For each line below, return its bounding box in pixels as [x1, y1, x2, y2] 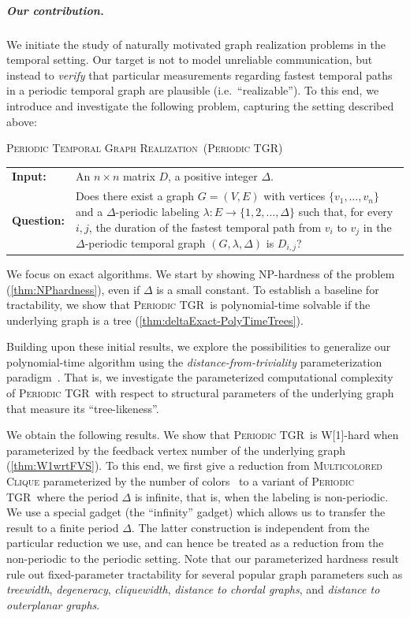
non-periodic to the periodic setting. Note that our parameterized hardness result [6, 550, 399, 566]
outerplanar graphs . [6, 596, 100, 612]
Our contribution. [6, 2, 104, 18]
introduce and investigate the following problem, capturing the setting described [6, 97, 394, 114]
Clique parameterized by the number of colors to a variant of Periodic [6, 473, 354, 490]
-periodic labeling [115, 203, 199, 219]
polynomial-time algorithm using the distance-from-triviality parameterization [6, 353, 382, 370]
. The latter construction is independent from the [131, 519, 370, 535]
